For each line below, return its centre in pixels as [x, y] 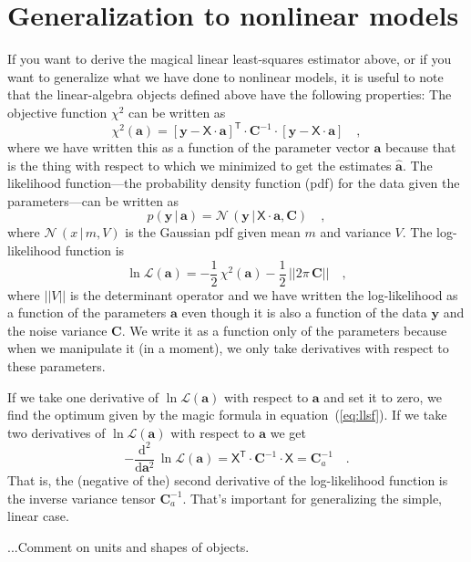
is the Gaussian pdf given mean [213, 232]
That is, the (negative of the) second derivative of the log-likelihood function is [228, 479]
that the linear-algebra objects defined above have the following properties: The [230, 94]
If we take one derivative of [83, 396]
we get [288, 432]
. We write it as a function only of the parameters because [284, 330]
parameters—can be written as [93, 200]
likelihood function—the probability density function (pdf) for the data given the [234, 183]
